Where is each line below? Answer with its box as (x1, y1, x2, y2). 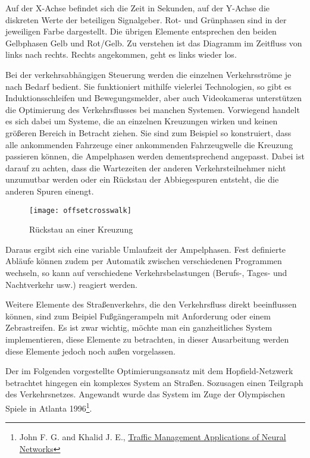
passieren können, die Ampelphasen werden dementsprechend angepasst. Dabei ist (5, 150, 305, 162)
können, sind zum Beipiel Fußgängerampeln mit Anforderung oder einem (5, 309, 271, 322)
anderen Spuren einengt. (5, 184, 94, 197)
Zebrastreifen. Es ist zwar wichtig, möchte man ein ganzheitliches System (5, 321, 273, 334)
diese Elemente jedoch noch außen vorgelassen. (5, 344, 176, 357)
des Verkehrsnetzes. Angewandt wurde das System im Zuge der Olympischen (5, 388, 285, 400)
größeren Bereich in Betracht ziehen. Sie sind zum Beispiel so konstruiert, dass (5, 126, 292, 139)
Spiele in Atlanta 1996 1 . (5, 400, 92, 414)
